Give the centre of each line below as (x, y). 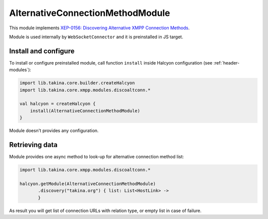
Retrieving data (33, 145)
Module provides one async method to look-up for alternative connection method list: (97, 157)
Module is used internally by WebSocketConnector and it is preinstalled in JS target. (96, 37)
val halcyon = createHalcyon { (58, 104)
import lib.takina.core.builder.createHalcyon (77, 83)
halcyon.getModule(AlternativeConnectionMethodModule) (88, 183)
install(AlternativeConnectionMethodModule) (85, 111)
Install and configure (42, 51)
